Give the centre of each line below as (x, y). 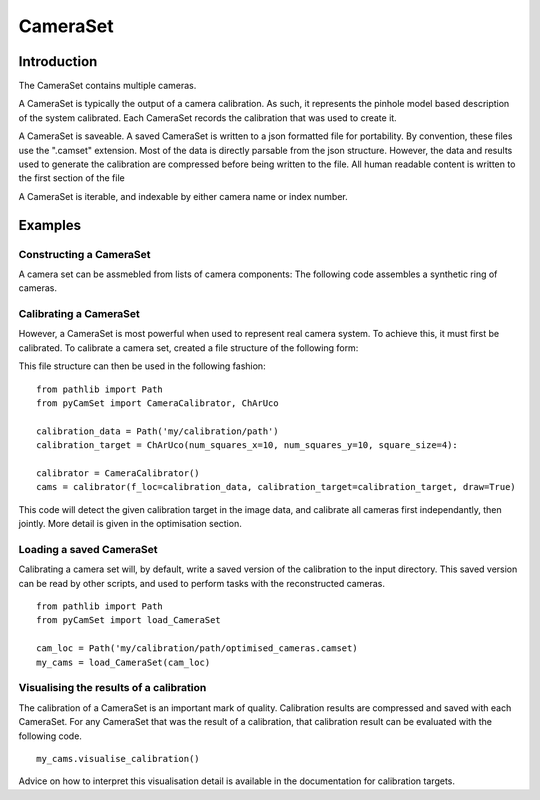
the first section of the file (71, 178)
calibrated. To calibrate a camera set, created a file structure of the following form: (188, 347)
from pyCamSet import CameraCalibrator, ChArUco (157, 403)
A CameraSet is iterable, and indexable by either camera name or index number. (183, 196)
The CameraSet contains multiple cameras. (107, 86)
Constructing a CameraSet (84, 254)
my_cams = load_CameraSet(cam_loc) (123, 662)
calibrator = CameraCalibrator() (118, 473)
